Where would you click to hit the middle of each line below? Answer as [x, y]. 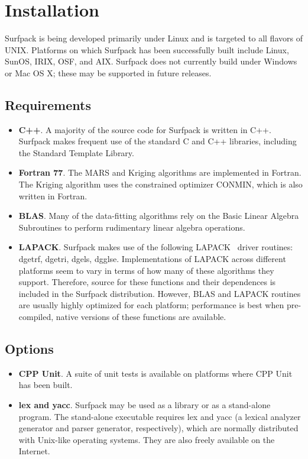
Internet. [34, 451]
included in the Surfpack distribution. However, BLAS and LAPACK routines [160, 293]
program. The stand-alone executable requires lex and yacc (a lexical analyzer [160, 416]
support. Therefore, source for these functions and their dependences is [147, 282]
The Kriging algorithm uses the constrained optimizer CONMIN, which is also [161, 184]
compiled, [36, 317]
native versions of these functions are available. [141, 317]
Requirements [48, 104]
